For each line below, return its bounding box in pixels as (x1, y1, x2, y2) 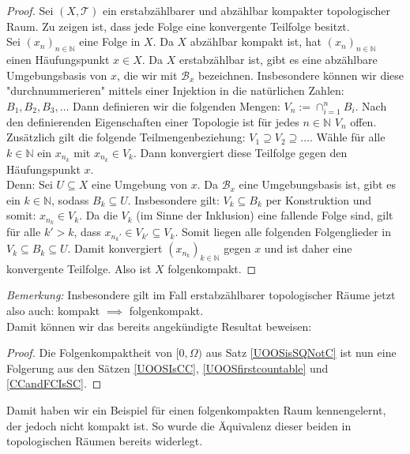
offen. (350, 113, 377, 129)
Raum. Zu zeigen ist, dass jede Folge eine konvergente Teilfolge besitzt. (6, 17, 350, 34)
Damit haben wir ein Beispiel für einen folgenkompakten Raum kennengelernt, (6, 402, 386, 418)
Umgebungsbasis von (6, 66, 107, 83)
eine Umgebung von (92, 176, 188, 193)
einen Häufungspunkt (6, 51, 110, 67)
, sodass (51, 191, 89, 208)
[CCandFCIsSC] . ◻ (6, 375, 102, 392)
